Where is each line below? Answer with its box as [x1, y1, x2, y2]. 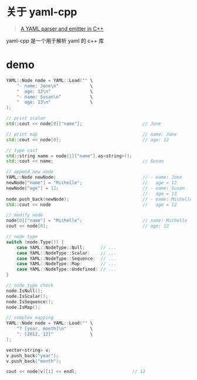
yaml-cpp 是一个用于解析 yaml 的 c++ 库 [6, 37, 104, 44]
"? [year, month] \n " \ [16, 326, 93, 332]
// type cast [6, 147, 38, 153]
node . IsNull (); [6, 288, 43, 294]
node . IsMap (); [6, 304, 41, 310]
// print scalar [6, 116, 46, 121]
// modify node [6, 212, 43, 218]
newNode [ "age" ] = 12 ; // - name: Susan [6, 185, 185, 191]
